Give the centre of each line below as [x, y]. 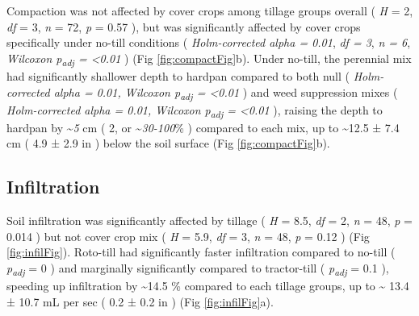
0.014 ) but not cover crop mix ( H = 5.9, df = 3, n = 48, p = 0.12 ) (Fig [188, 236]
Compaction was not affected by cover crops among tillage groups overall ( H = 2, [210, 10]
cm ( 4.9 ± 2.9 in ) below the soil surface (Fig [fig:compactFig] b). [168, 143]
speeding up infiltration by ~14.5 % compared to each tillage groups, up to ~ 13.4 [208, 286]
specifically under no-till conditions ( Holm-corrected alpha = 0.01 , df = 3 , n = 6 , [209, 42]
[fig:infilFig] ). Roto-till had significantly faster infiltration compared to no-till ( [201, 252]
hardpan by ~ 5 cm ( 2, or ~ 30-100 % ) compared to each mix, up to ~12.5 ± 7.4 [203, 127]
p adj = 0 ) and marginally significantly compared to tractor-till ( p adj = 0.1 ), [198, 268]
